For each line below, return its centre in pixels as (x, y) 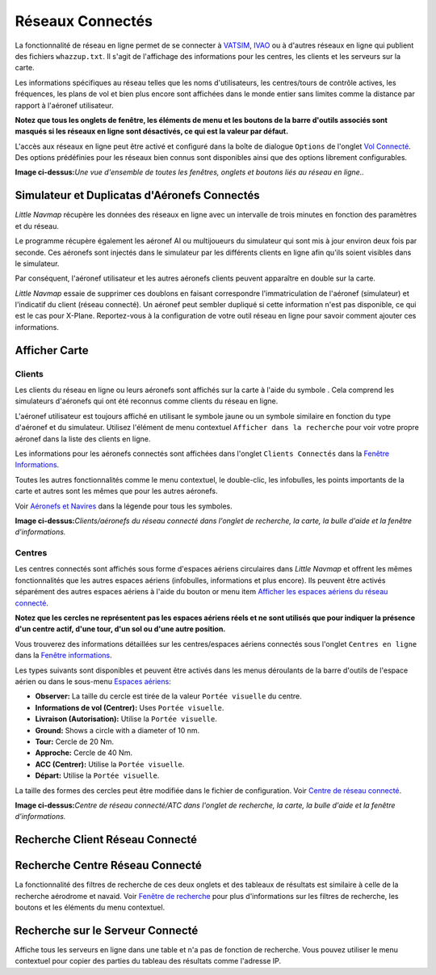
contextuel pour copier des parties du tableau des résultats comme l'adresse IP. (148, 961)
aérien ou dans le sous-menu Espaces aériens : (93, 681)
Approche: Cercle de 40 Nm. (84, 753)
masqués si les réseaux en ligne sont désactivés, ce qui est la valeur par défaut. (152, 131)
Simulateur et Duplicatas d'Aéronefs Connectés (137, 195)
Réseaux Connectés (84, 21)
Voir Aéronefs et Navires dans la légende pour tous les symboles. (124, 506)
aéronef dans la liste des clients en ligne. (83, 439)
